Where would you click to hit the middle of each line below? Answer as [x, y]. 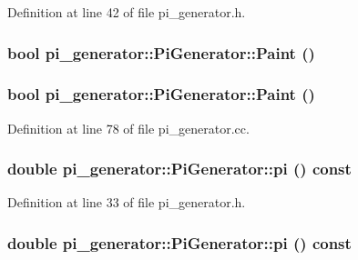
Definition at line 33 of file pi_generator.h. [127, 202]
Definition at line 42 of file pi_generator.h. [127, 12]
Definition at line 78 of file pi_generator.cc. [128, 128]
